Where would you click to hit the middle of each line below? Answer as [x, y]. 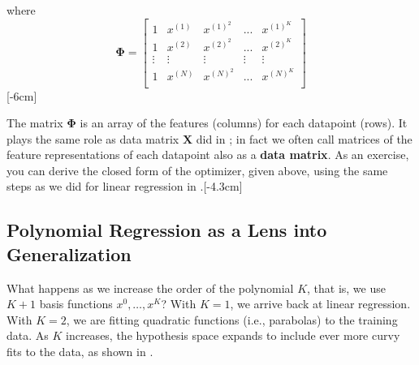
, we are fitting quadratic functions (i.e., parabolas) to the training [232, 319]
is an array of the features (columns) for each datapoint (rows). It [244, 123]
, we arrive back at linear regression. [320, 304]
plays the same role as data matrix [93, 138]
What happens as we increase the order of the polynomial [150, 288]
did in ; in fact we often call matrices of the [304, 138]
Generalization [69, 253]
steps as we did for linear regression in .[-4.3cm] [125, 186]
